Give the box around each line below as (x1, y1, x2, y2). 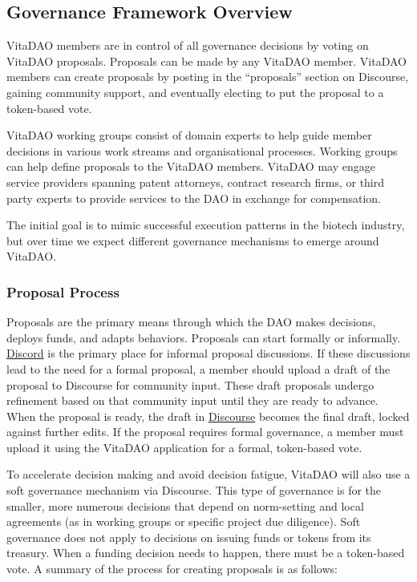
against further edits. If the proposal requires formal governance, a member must (6, 423, 404, 440)
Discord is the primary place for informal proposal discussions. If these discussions (6, 345, 411, 362)
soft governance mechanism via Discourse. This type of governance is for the (6, 482, 382, 499)
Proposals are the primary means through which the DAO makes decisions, (6, 313, 376, 330)
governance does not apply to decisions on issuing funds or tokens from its (6, 528, 371, 545)
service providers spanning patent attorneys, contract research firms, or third (6, 173, 385, 190)
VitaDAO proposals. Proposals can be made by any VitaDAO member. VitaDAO (6, 52, 407, 69)
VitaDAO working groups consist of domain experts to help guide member (6, 127, 372, 143)
